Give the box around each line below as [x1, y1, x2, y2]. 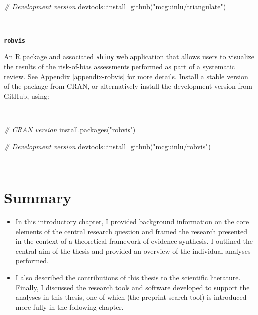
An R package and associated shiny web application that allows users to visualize [4, 51, 254, 62]
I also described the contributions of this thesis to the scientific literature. [15, 272, 241, 282]
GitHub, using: [4, 90, 49, 101]
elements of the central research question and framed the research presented [15, 226, 247, 236]
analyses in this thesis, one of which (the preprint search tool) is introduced [15, 292, 247, 302]
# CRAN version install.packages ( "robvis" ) [4, 124, 136, 135]
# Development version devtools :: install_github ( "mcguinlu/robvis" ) [4, 141, 211, 151]
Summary [4, 187, 72, 208]
